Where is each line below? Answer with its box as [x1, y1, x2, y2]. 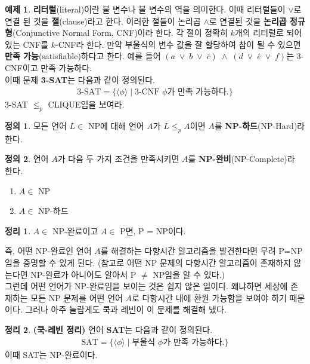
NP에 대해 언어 [88, 119, 144, 131]
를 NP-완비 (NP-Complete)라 [188, 152, 295, 165]
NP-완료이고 [52, 224, 98, 237]
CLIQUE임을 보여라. [48, 98, 125, 111]
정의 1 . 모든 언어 [5, 119, 67, 131]
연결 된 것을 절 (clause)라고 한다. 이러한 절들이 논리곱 [5, 14, 201, 27]
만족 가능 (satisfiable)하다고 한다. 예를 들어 [5, 50, 161, 62]
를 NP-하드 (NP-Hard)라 [214, 119, 305, 131]
